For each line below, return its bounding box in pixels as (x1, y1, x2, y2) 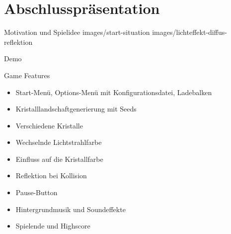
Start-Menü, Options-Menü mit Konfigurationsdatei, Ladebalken (15, 87, 212, 97)
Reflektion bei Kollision (15, 170, 87, 181)
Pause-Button (15, 187, 58, 198)
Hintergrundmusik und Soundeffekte (15, 204, 126, 214)
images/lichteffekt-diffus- (152, 27, 227, 37)
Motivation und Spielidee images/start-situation (4, 27, 150, 37)
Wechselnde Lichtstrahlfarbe (15, 137, 102, 147)
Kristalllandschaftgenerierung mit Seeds (15, 104, 137, 114)
